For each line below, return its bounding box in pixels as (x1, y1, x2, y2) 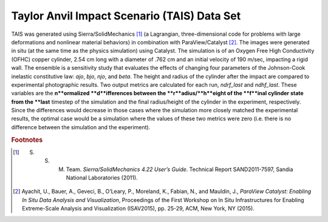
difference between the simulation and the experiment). (11, 123, 151, 130)
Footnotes (11, 135, 43, 144)
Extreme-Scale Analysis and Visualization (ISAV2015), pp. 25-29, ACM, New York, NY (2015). (22, 205, 255, 212)
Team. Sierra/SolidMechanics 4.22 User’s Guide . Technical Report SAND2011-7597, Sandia (66, 166, 293, 173)
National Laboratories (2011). (66, 174, 138, 181)
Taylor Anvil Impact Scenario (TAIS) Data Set (11, 9, 241, 22)
